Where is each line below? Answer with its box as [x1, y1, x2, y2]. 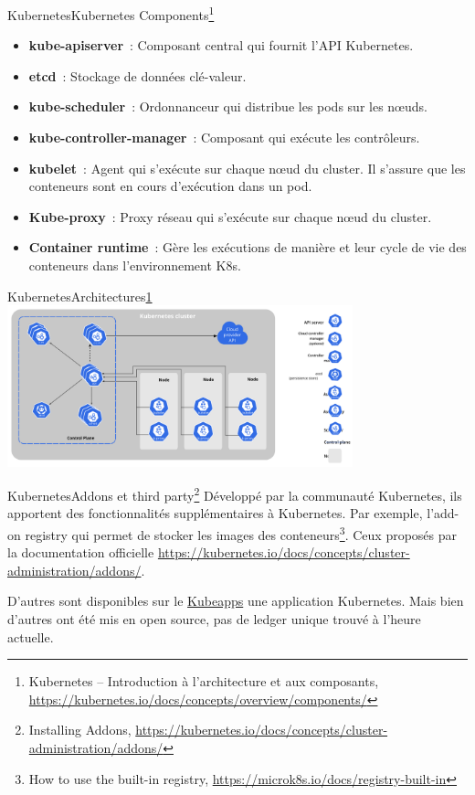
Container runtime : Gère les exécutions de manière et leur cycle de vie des [28, 238, 467, 257]
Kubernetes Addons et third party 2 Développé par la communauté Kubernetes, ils [7, 483, 462, 504]
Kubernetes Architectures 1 [7, 286, 153, 305]
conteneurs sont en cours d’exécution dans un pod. [28, 176, 312, 196]
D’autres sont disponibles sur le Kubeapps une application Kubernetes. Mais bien [7, 591, 464, 610]
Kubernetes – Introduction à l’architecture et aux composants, [28, 672, 379, 691]
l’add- [427, 503, 459, 523]
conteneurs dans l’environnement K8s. [28, 256, 241, 274]
